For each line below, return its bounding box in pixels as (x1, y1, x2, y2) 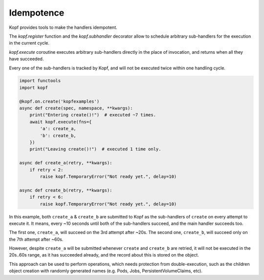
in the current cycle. (9, 40, 50, 46)
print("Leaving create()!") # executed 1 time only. (29, 147, 161, 152)
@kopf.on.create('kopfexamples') (19, 98, 100, 104)
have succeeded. (9, 56, 44, 62)
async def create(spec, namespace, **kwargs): (19, 106, 133, 111)
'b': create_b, (40, 132, 77, 138)
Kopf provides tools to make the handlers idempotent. (9, 24, 117, 30)
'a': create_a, (40, 126, 77, 131)
